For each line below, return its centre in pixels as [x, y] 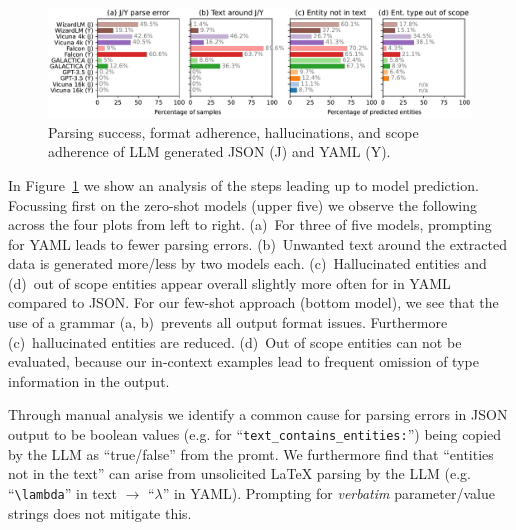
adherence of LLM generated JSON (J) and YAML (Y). [219, 151]
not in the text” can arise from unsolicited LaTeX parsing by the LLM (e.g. [239, 473]
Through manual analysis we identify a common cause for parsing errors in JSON [258, 414]
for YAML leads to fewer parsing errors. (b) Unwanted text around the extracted [257, 243]
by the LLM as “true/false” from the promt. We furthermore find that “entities [251, 453]
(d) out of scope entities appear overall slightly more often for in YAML [229, 282]
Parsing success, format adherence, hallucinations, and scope [233, 131]
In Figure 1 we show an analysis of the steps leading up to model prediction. [243, 184]
